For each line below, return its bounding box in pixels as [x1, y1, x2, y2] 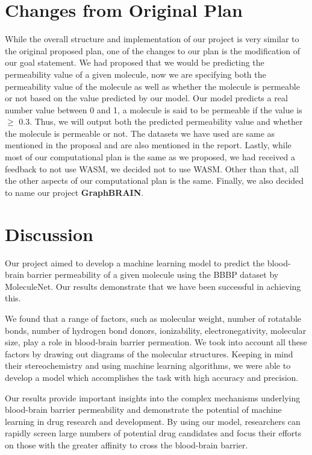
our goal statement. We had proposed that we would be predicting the [5, 56, 264, 69]
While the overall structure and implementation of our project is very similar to [5, 33, 299, 45]
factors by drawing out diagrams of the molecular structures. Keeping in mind [5, 347, 293, 360]
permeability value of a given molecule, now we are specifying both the [5, 67, 266, 80]
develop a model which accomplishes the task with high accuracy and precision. [5, 371, 299, 383]
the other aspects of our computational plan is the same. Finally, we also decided [5, 174, 304, 187]
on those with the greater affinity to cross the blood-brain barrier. [5, 438, 248, 451]
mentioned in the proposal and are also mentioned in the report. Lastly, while [5, 139, 292, 151]
